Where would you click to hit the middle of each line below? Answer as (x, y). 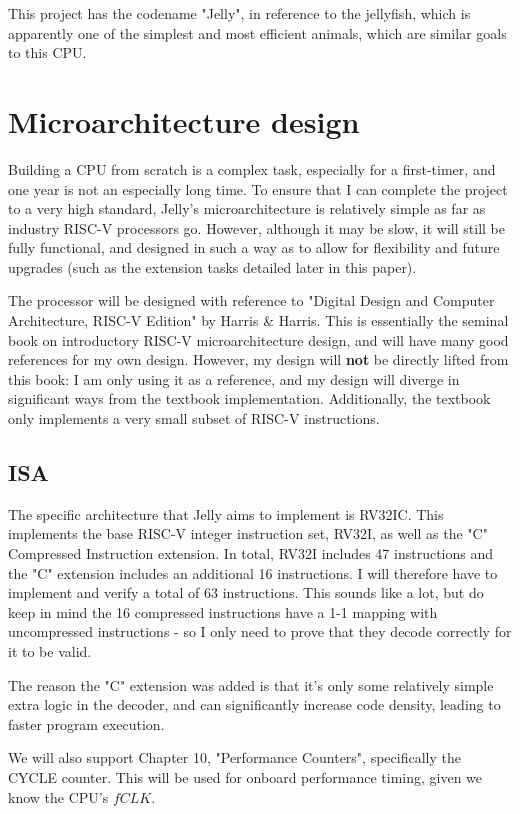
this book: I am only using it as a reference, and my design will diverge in (234, 378)
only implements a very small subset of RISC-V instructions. (194, 418)
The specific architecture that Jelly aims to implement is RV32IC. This (226, 513)
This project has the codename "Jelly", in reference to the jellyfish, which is (239, 13)
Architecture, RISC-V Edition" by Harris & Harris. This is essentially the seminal (258, 320)
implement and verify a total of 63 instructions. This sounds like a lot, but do (246, 592)
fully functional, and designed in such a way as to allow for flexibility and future (254, 247)
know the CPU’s (58, 796)
